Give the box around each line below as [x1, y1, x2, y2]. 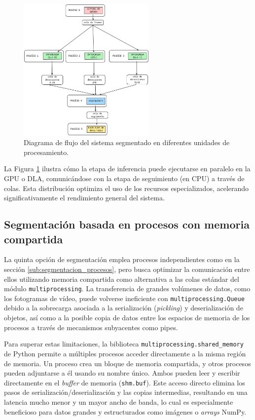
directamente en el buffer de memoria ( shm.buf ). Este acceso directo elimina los [4, 377, 245, 387]
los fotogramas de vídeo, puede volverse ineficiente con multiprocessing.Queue [4, 293, 245, 303]
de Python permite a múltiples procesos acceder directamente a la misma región [4, 348, 246, 358]
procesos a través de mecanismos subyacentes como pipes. [4, 322, 178, 332]
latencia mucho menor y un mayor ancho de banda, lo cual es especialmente [4, 396, 233, 407]
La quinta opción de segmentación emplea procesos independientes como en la [4, 254, 240, 265]
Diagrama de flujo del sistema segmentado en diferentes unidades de [24, 137, 230, 148]
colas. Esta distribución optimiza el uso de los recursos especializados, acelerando [4, 183, 249, 193]
